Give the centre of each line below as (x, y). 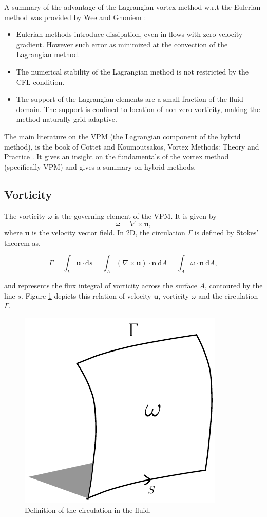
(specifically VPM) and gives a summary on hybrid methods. (100, 166)
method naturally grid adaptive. (66, 119)
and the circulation (228, 295)
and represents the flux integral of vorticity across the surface (101, 285)
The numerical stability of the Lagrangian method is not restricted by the (132, 71)
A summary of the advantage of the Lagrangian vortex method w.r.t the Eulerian (132, 7)
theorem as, (22, 242)
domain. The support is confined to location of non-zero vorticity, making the (138, 109)
